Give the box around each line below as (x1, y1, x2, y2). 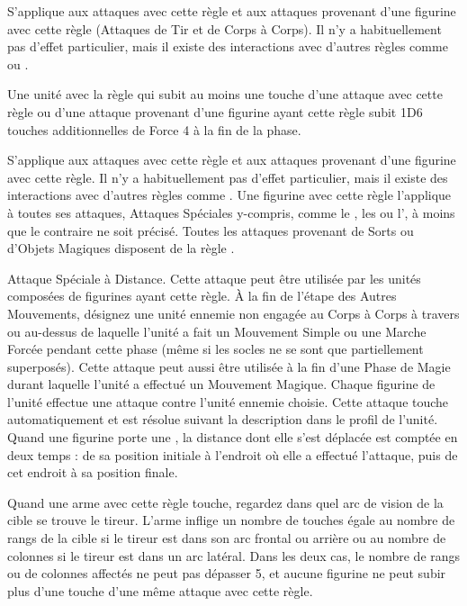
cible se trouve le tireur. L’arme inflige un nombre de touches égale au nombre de (7, 511, 455, 529)
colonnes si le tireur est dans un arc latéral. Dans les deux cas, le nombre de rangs (7, 546, 461, 565)
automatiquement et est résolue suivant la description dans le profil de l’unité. (7, 410, 438, 429)
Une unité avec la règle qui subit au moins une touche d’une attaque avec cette (7, 85, 443, 104)
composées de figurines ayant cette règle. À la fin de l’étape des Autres (7, 286, 397, 305)
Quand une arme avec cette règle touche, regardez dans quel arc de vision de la (7, 493, 444, 511)
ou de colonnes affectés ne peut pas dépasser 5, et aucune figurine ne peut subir (7, 564, 446, 583)
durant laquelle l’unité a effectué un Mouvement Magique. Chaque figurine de (7, 375, 436, 393)
